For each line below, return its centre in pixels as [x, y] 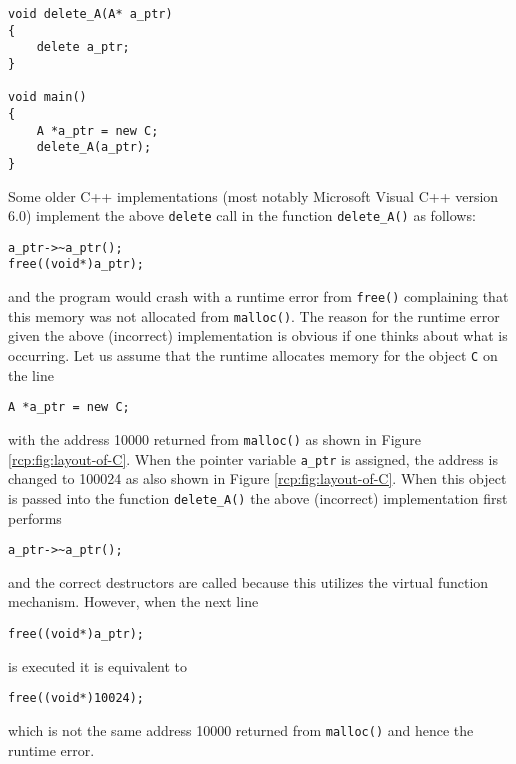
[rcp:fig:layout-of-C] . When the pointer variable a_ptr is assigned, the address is [253, 458]
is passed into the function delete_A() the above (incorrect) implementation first [258, 497]
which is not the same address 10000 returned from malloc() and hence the [241, 729]
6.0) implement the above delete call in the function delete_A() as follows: [242, 215]
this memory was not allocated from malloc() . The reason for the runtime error [254, 315]
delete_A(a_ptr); [94, 147]
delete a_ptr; [83, 47]
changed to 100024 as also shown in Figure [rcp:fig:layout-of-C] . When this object [257, 478]
